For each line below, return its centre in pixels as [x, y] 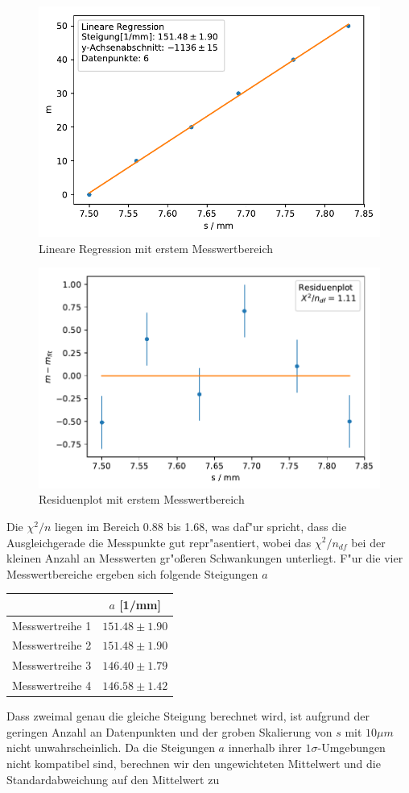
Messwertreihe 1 [52, 625]
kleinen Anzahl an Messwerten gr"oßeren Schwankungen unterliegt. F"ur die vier [205, 558]
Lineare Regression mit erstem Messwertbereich [156, 248]
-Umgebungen [351, 747]
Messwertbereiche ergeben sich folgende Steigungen [132, 573]
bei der [368, 542]
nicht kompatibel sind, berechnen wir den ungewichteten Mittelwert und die [194, 764]
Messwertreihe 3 [52, 665]
